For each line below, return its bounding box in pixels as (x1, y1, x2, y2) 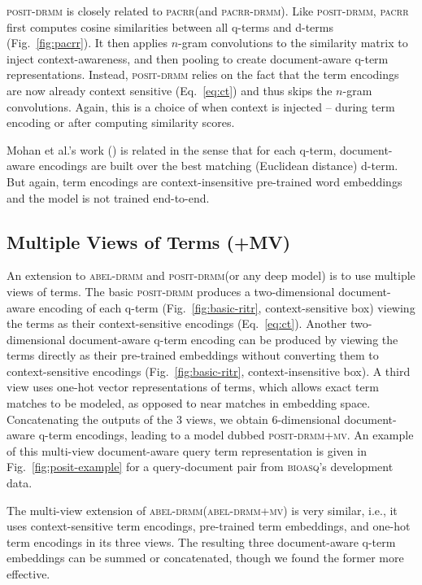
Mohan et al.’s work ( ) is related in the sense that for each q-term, (7, 141, 337, 158)
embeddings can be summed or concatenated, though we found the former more (7, 549, 404, 566)
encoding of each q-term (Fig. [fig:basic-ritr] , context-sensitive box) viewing (38, 299, 415, 316)
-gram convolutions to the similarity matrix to (178, 34, 408, 51)
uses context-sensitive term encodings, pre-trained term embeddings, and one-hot (7, 517, 411, 535)
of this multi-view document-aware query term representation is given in (7, 442, 367, 459)
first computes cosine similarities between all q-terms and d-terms (7, 18, 333, 35)
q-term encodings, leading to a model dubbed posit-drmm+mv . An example (38, 426, 414, 443)
